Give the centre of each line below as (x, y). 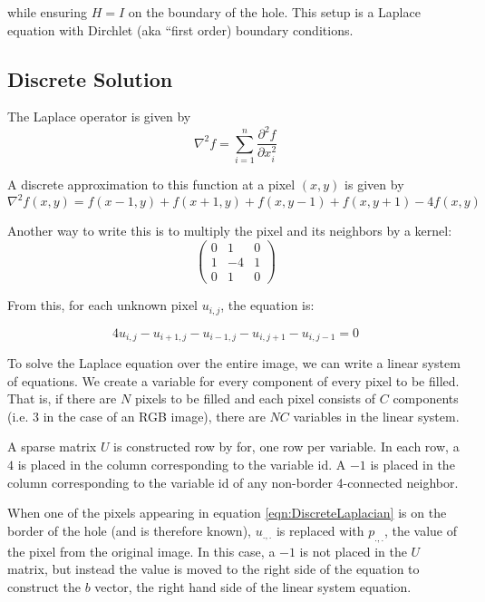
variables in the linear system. (376, 416)
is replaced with (320, 530)
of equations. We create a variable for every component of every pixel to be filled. (233, 380)
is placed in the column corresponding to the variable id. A (182, 464)
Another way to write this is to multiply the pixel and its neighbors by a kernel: (230, 231)
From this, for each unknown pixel (102, 305)
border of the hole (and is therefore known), (129, 530)
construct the (44, 586)
